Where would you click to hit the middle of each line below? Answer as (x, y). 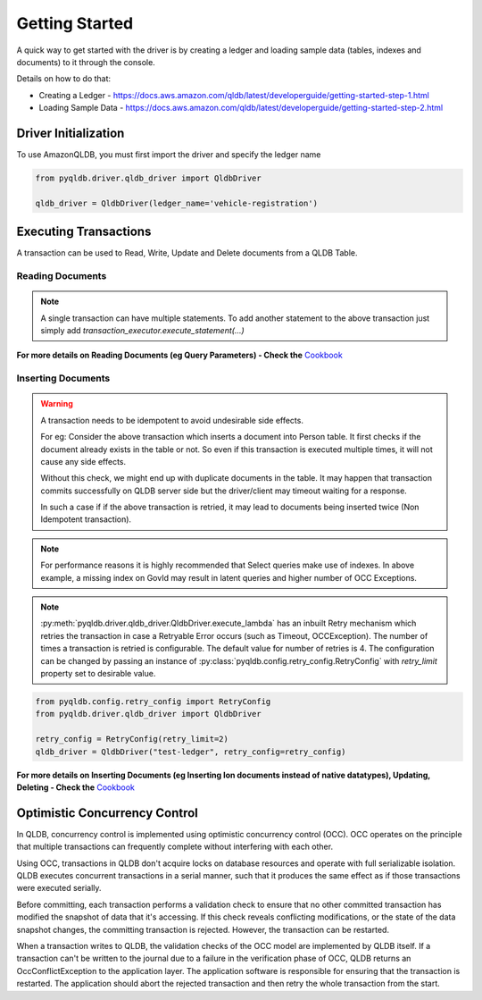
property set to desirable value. (98, 673)
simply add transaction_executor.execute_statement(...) (142, 331)
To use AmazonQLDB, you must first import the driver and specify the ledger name (169, 155)
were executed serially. (59, 888)
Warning (57, 404)
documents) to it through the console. (86, 62)
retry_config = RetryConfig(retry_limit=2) (132, 739)
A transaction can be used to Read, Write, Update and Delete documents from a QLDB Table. (187, 253)
